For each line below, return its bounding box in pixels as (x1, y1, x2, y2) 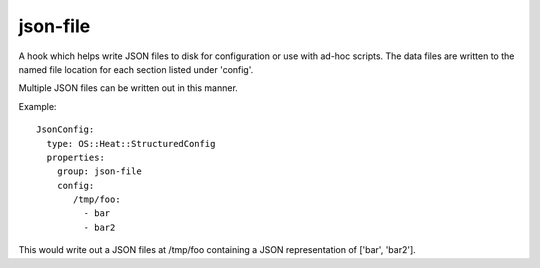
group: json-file (56, 166, 142, 177)
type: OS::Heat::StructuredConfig (46, 138, 216, 149)
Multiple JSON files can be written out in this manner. (18, 82, 239, 94)
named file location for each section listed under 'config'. (18, 63, 254, 75)
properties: (46, 151, 105, 163)
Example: (18, 100, 57, 112)
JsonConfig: (36, 124, 95, 135)
